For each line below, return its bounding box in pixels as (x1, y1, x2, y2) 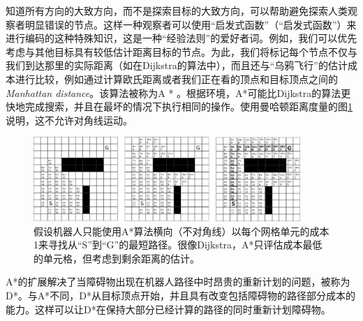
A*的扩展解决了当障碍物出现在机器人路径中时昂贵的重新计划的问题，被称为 (6, 274, 350, 289)
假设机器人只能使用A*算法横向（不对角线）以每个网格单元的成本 (34, 223, 329, 238)
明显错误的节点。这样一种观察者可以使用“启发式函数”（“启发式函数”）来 (24, 17, 357, 31)
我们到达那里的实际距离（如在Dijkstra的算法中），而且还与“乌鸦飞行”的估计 (6, 58, 348, 73)
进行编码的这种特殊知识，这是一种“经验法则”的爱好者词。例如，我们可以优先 (6, 31, 357, 45)
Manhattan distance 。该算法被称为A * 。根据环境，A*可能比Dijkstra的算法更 (6, 85, 351, 100)
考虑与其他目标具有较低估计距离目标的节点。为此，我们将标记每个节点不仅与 (6, 44, 357, 59)
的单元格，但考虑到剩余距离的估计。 (34, 251, 200, 265)
